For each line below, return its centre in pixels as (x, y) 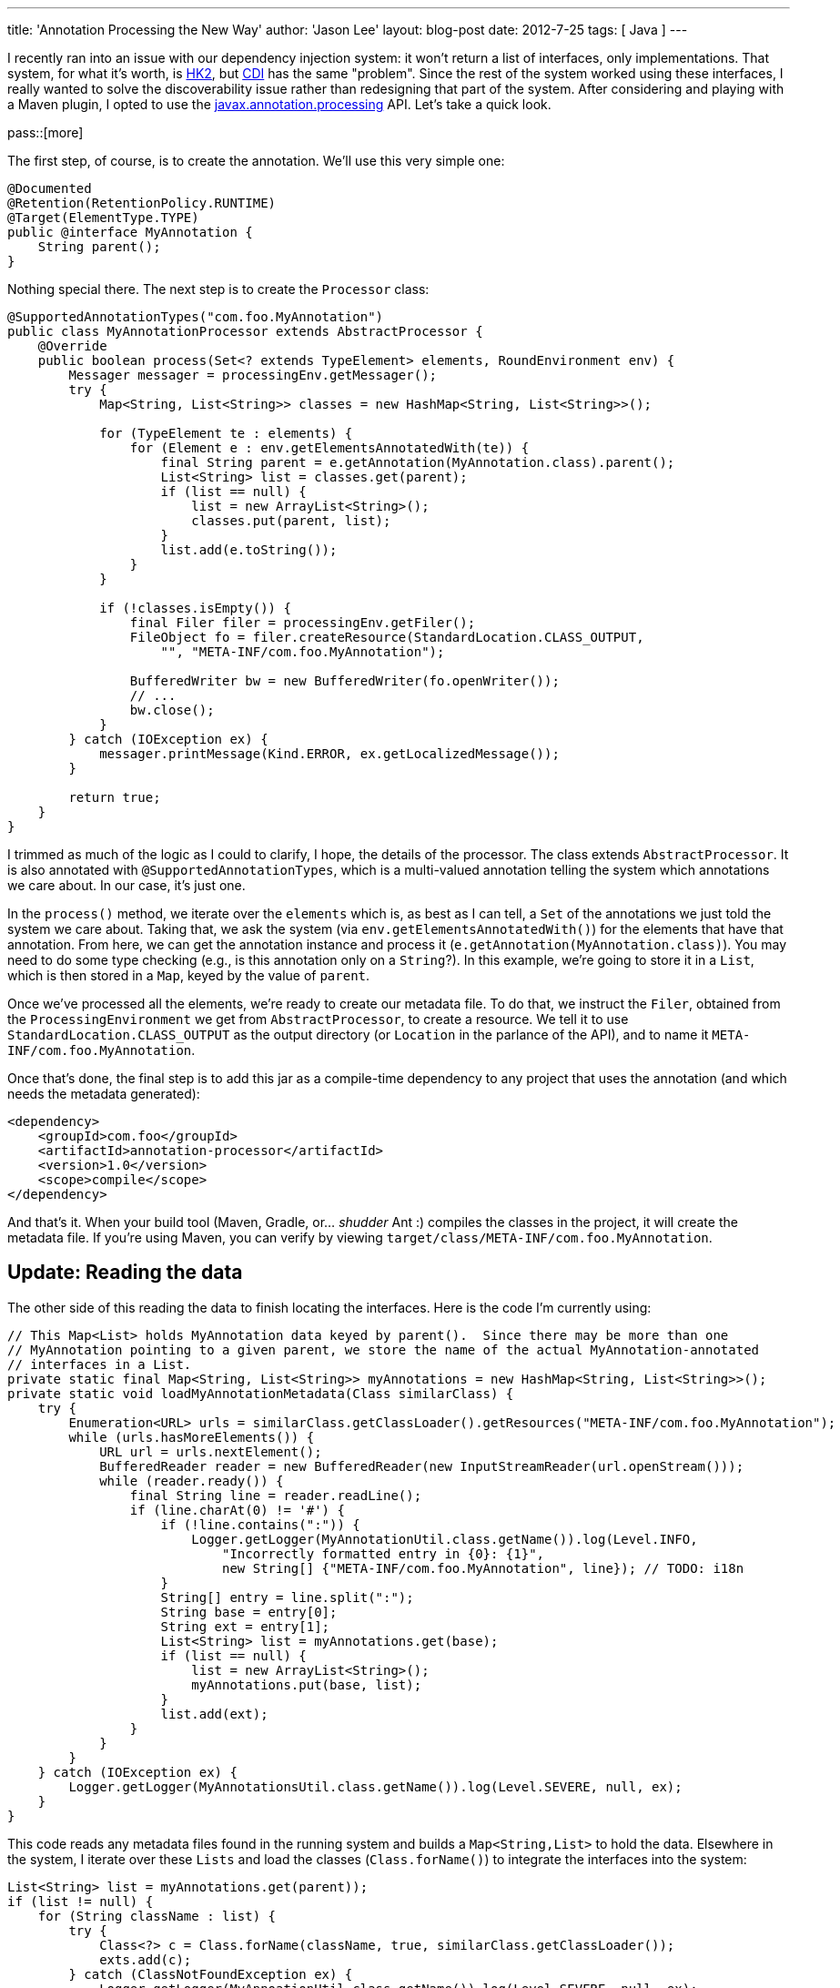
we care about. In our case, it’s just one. (127, 885)
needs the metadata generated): (104, 1094)
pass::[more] (46, 132)
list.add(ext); (214, 1714)
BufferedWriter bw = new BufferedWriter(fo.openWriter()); (344, 681)
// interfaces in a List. (100, 1364)
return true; (115, 797)
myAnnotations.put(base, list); (307, 1684)
